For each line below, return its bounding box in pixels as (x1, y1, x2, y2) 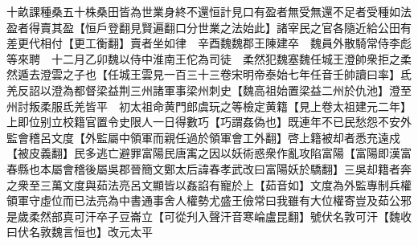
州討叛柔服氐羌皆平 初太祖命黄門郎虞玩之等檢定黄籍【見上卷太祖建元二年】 (6, 97, 412, 114)
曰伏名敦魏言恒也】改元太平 (6, 223, 153, 240)
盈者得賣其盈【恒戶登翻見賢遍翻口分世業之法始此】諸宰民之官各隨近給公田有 (6, 18, 412, 35)
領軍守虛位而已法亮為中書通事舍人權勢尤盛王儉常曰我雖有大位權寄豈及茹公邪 (6, 192, 412, 209)
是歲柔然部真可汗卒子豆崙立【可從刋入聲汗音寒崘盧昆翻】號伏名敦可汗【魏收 (6, 207, 412, 224)
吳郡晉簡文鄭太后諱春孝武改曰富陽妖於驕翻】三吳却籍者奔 (107, 160, 412, 177)
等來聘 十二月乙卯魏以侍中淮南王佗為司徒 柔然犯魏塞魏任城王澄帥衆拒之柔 (6, 50, 412, 67)
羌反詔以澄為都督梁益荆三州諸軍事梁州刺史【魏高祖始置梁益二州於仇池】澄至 (6, 81, 412, 98)
